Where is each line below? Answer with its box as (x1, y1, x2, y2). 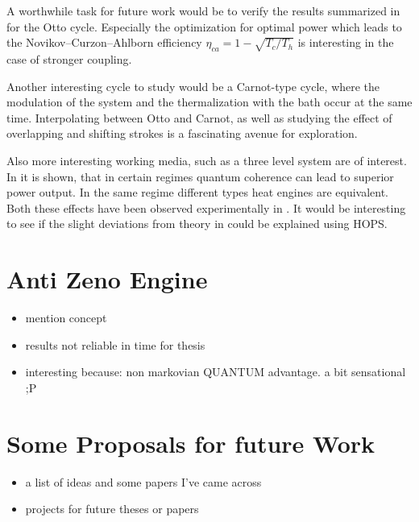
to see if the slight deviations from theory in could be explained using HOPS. (6, 215, 388, 232)
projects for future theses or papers (25, 500, 199, 517)
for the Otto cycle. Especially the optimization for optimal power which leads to (6, 18, 402, 35)
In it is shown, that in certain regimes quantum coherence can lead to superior (6, 168, 394, 184)
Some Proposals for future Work (6, 426, 375, 459)
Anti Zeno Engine (6, 263, 208, 296)
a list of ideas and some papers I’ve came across (25, 473, 262, 490)
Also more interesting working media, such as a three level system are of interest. (6, 151, 407, 168)
